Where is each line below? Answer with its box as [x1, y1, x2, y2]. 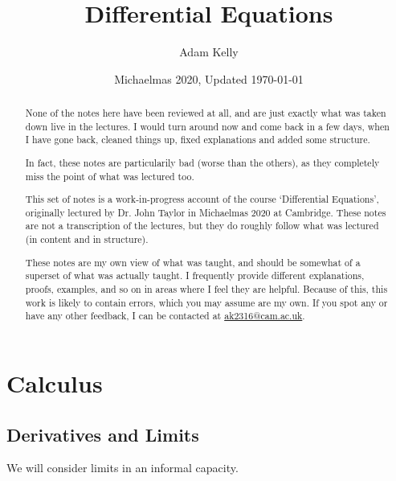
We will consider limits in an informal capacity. [6, 459, 239, 476]
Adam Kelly [179, 43, 239, 60]
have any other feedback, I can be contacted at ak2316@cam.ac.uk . [25, 309, 305, 323]
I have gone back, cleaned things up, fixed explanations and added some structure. [25, 133, 370, 146]
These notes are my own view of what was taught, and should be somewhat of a [25, 255, 361, 269]
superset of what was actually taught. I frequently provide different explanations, [25, 269, 365, 282]
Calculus [6, 366, 103, 399]
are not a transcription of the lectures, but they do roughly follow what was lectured [25, 219, 379, 232]
